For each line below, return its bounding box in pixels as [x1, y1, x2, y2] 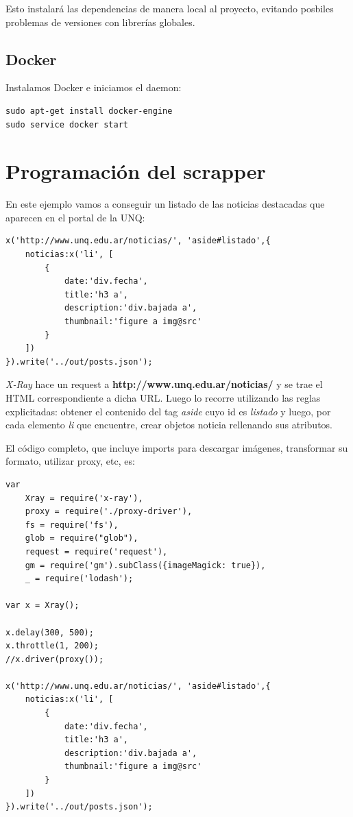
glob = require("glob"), [25, 533, 138, 544]
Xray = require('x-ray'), [25, 493, 143, 503]
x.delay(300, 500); [5, 627, 94, 637]
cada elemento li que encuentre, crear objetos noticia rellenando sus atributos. [5, 417, 332, 432]
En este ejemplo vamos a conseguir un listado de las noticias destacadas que [5, 197, 325, 211]
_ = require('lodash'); [25, 574, 134, 584]
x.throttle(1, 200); [5, 641, 99, 651]
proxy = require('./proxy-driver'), [25, 507, 193, 517]
